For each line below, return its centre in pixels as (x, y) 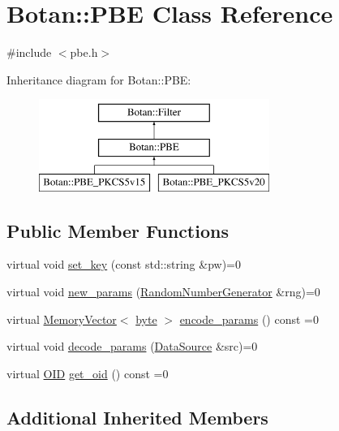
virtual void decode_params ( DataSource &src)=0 (132, 346)
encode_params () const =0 (249, 319)
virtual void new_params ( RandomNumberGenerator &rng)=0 (163, 292)
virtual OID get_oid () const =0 (88, 373)
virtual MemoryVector (62, 319)
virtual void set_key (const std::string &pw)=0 (124, 264)
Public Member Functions (118, 230)
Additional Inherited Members (137, 417)
